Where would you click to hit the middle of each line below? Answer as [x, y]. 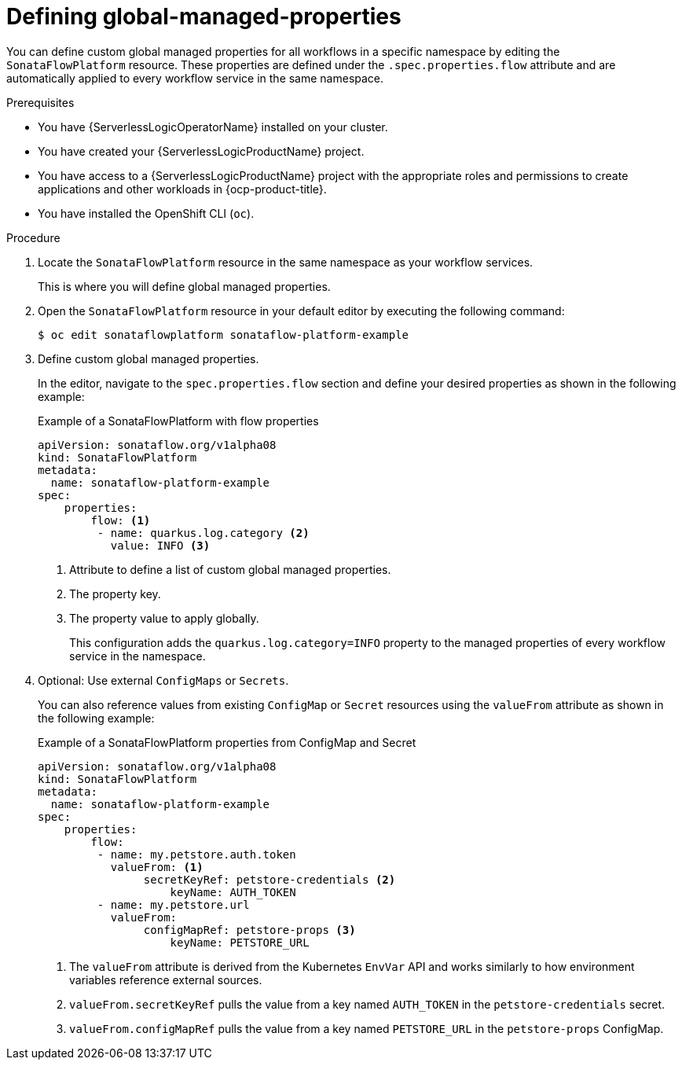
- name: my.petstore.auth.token [196, 854]
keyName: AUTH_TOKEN [233, 892]
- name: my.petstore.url [173, 904]
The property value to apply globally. [164, 618]
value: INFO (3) [160, 545]
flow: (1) [121, 520]
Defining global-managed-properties [204, 17]
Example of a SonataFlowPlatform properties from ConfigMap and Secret [227, 742]
